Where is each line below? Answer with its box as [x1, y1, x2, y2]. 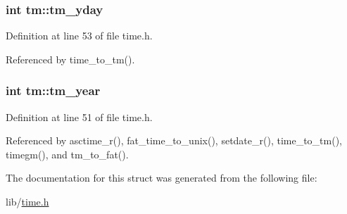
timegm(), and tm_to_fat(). [6, 146, 129, 161]
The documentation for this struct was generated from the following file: [6, 170, 317, 185]
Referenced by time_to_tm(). [6, 51, 135, 66]
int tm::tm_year [6, 82, 101, 99]
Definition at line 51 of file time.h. [6, 109, 153, 124]
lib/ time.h [6, 194, 49, 208]
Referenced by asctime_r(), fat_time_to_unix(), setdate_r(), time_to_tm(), [6, 133, 343, 148]
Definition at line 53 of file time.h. [6, 28, 153, 43]
